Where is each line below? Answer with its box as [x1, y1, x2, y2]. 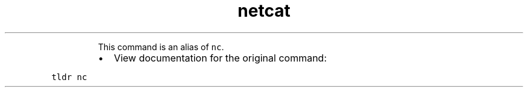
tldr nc [51, 72, 87, 82]
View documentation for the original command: [113, 51, 327, 64]
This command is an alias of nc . [98, 41, 224, 52]
